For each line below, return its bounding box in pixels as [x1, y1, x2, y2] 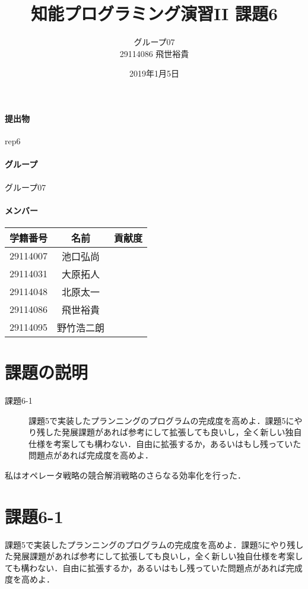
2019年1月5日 [129, 67, 179, 80]
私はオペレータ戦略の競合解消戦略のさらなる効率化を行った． [5, 468, 246, 481]
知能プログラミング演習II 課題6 [30, 1, 278, 26]
